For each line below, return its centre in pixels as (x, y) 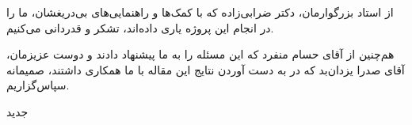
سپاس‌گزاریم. (38, 85)
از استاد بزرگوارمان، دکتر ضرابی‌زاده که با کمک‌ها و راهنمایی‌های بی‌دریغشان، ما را (200, 12)
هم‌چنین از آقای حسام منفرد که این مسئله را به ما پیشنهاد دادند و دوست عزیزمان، (200, 54)
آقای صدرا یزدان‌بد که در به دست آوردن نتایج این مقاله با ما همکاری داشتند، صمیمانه (206, 69)
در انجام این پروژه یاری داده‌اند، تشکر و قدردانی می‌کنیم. (140, 27)
